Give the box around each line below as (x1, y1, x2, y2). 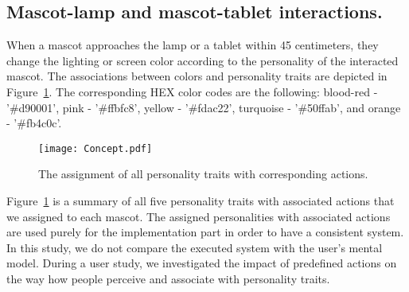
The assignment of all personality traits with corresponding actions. (38, 165, 368, 182)
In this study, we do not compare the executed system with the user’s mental (6, 239, 383, 255)
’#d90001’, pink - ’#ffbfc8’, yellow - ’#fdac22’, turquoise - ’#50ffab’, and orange (6, 99, 401, 115)
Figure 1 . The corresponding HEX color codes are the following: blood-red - (6, 83, 378, 99)
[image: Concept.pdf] (38, 142, 153, 154)
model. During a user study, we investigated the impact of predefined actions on (6, 255, 397, 271)
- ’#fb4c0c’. (6, 115, 62, 131)
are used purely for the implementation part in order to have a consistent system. (6, 224, 404, 240)
